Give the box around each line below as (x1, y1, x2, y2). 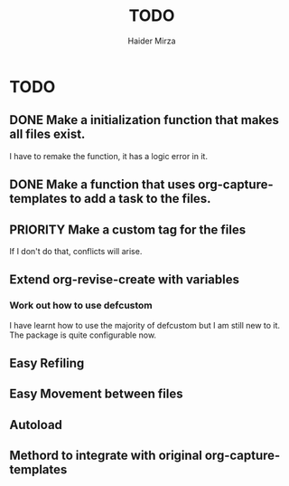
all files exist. (9, 127, 86, 142)
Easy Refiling (9, 356, 85, 371)
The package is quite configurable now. (9, 329, 156, 340)
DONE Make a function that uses (9, 177, 196, 193)
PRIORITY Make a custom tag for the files (9, 222, 247, 237)
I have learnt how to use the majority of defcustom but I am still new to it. (9, 319, 281, 330)
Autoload (9, 417, 63, 433)
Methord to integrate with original (9, 448, 203, 463)
